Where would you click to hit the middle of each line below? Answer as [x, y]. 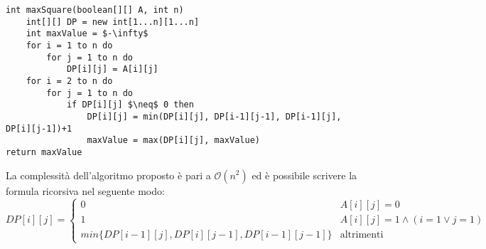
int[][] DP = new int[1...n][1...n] [113, 22]
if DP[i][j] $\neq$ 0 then [130, 105]
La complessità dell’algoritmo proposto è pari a [108, 175]
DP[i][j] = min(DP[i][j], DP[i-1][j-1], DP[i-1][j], [214, 116]
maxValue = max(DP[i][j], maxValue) [173, 141]
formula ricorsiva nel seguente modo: [85, 190]
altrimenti [362, 235]
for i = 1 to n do [69, 45]
